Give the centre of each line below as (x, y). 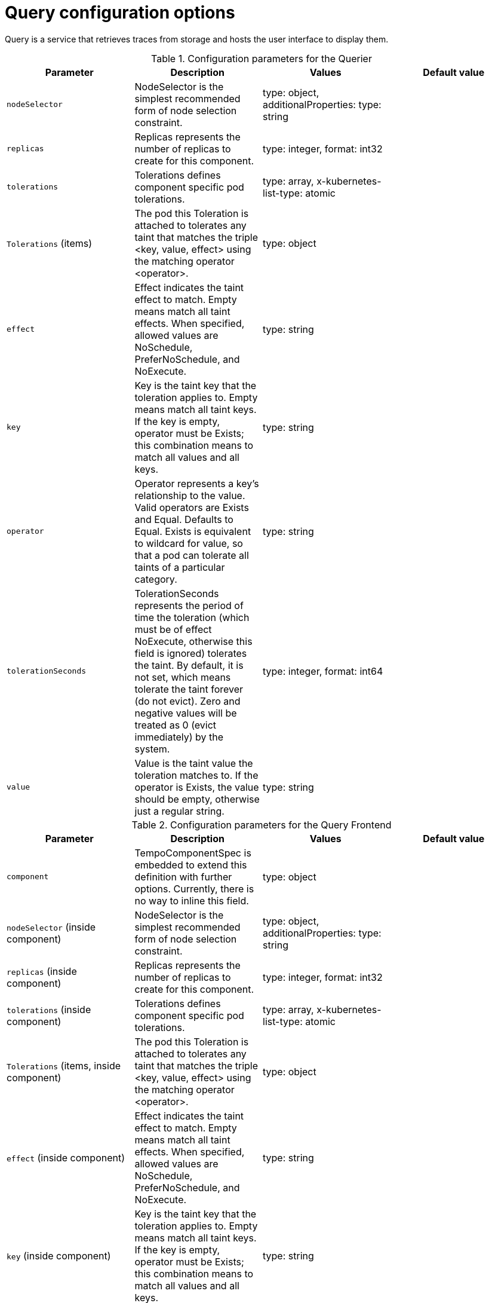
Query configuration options (120, 13)
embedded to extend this (191, 865)
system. (152, 749)
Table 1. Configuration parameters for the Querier (262, 58)
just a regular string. (179, 811)
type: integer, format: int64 (323, 671)
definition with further (183, 877)
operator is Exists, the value (197, 787)
